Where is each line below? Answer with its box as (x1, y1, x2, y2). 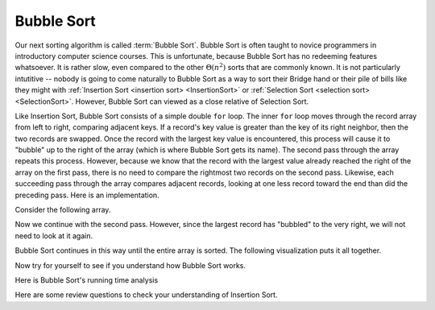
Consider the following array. (14, 205, 111, 215)
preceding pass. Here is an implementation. (14, 190, 160, 200)
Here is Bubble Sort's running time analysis (14, 275, 159, 285)
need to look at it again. (14, 230, 93, 241)
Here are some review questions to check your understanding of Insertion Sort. (14, 290, 278, 300)
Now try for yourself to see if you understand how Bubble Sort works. (14, 260, 246, 270)
